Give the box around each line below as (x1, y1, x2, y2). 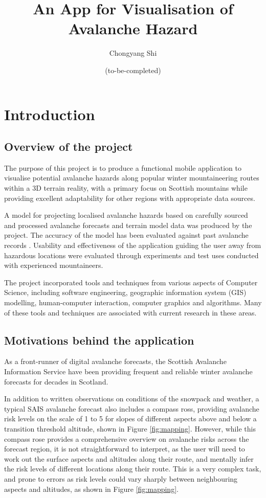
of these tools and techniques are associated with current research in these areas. (4, 307, 257, 318)
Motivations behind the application (4, 332, 194, 348)
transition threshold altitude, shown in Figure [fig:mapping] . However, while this (4, 423, 256, 434)
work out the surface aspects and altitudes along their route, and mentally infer (4, 453, 254, 464)
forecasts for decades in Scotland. (4, 376, 108, 387)
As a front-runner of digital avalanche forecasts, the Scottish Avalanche (4, 356, 227, 367)
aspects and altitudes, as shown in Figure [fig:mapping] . (4, 483, 179, 494)
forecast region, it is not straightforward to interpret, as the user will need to (4, 443, 245, 454)
